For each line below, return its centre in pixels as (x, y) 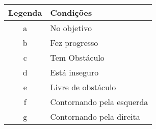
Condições (71, 12)
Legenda (25, 12)
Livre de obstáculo (83, 87)
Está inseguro (74, 72)
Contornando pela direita (95, 117)
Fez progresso (74, 43)
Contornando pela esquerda (99, 102)
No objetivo (71, 28)
